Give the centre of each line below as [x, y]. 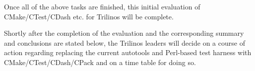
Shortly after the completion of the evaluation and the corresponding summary [124, 33]
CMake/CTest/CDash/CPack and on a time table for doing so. [100, 62]
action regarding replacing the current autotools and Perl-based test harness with [128, 52]
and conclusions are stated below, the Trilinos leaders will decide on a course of [125, 42]
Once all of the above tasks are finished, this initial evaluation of [102, 6]
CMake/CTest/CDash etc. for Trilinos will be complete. [89, 16]
